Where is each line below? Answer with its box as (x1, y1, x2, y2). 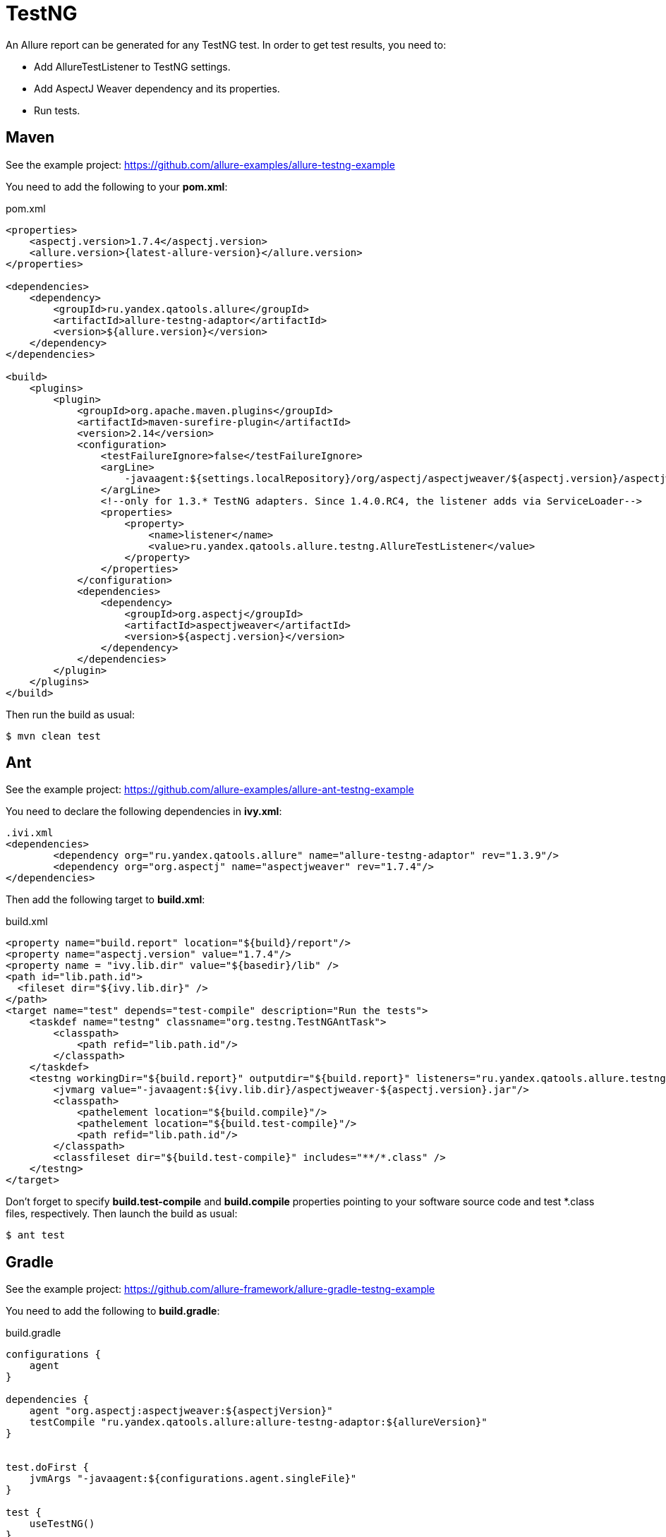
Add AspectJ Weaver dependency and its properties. (34, 82, 280, 95)
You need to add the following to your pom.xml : (6, 180, 228, 193)
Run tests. (34, 104, 80, 116)
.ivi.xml (6, 827, 54, 839)
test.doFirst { (6, 1461, 90, 1473)
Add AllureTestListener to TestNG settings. (34, 60, 231, 73)
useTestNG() (29, 1518, 95, 1530)
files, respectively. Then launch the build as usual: (6, 1207, 238, 1220)
